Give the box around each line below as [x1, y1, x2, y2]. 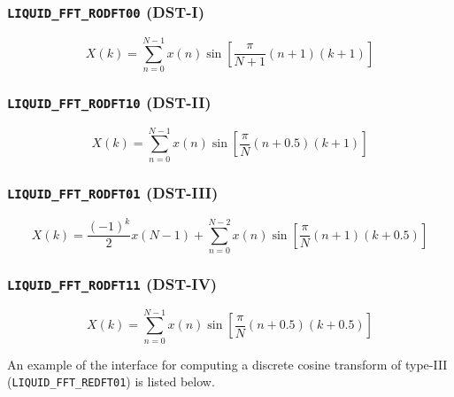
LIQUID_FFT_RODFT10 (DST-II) [7, 90, 212, 113]
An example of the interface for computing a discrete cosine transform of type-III [7, 354, 448, 373]
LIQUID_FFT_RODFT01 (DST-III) [7, 181, 219, 203]
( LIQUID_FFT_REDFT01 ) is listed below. [7, 372, 215, 391]
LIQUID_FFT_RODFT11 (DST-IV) [7, 272, 218, 294]
